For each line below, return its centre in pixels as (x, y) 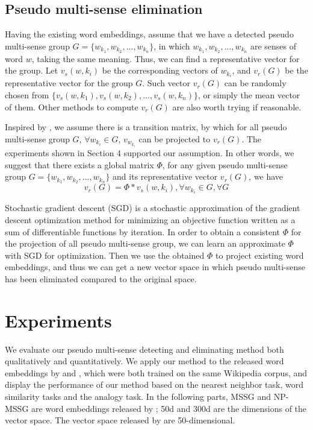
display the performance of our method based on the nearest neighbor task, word (154, 384)
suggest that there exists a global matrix (79, 164)
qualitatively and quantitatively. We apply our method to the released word (144, 361)
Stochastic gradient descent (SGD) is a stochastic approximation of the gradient (153, 208)
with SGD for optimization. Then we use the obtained (105, 255)
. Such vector (166, 83)
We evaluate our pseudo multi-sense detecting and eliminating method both (144, 349)
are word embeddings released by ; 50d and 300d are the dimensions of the (169, 408)
